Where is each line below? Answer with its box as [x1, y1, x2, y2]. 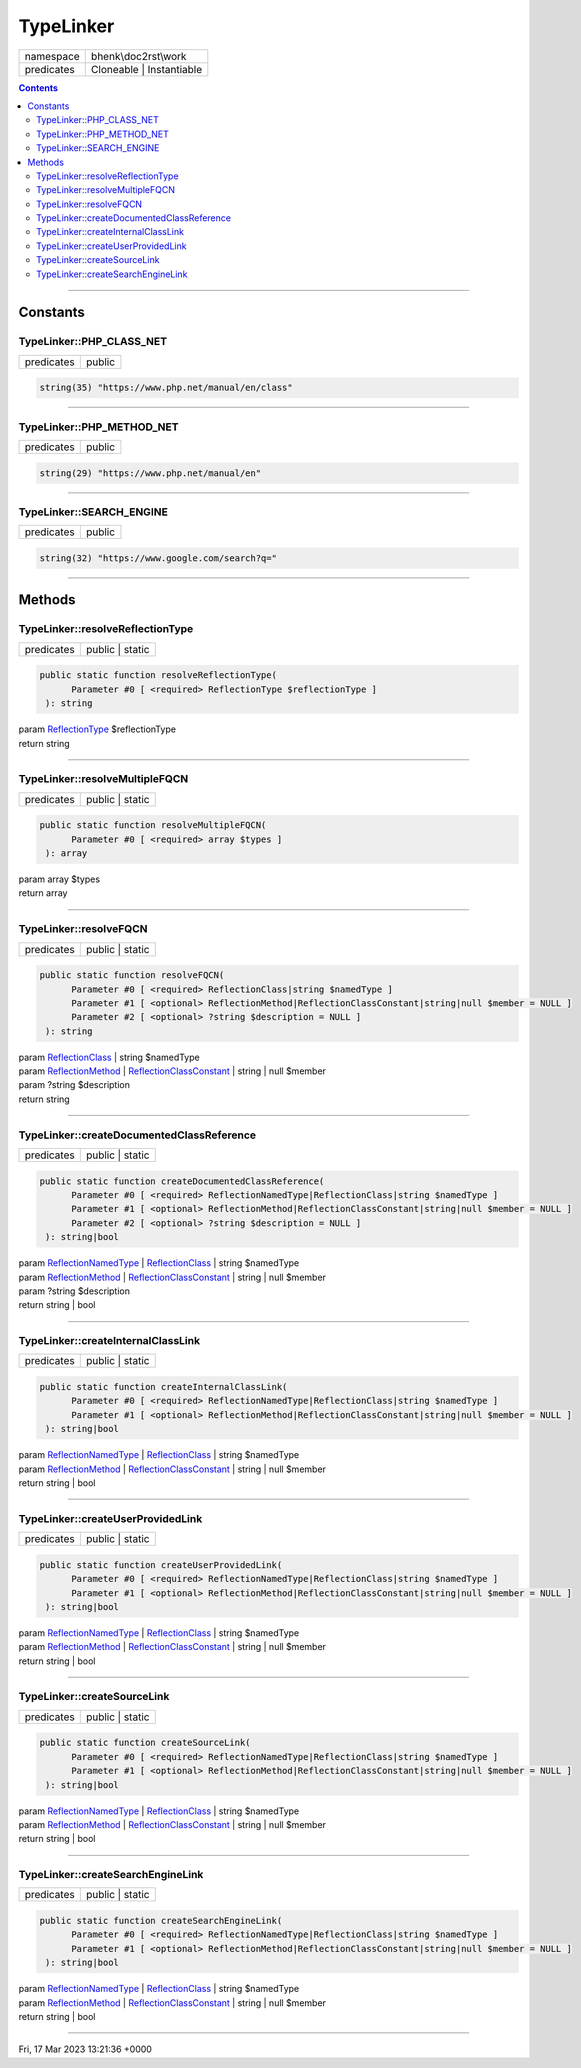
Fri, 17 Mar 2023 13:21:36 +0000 [18, 2043, 152, 2055]
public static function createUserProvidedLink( [39, 1559, 283, 1570]
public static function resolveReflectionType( [39, 670, 277, 681]
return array [18, 887, 68, 899]
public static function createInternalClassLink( [39, 1381, 288, 1393]
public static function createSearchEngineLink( [39, 1915, 283, 1927]
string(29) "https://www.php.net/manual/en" [39, 467, 262, 479]
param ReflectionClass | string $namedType [18, 1051, 200, 1063]
